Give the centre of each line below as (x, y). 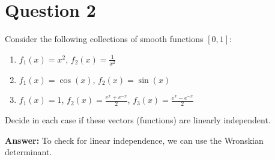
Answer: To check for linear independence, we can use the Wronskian (134, 140)
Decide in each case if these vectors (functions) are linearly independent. (138, 120)
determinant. (29, 152)
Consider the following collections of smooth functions (104, 39)
